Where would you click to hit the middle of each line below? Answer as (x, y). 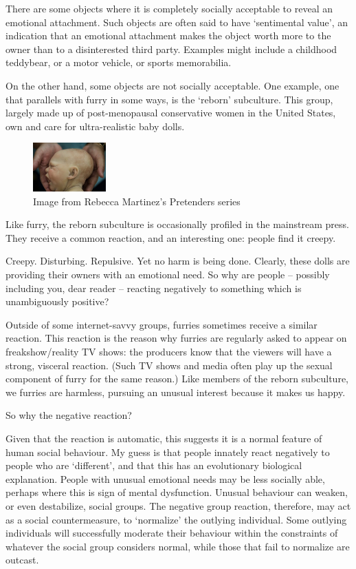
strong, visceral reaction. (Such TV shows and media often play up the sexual (169, 365)
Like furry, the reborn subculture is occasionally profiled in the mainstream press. (177, 224)
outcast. (22, 560)
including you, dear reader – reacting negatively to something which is (154, 288)
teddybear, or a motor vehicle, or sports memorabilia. (119, 62)
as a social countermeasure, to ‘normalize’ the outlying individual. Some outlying (176, 519)
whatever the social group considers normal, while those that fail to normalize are (178, 546)
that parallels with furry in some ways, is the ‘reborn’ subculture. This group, (169, 99)
